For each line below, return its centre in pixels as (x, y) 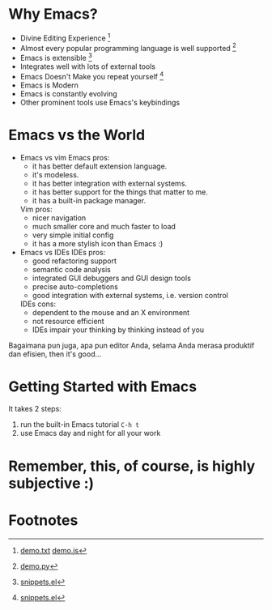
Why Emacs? (53, 14)
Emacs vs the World (77, 135)
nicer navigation (59, 218)
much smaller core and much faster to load (104, 226)
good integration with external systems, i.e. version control (130, 295)
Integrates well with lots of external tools (88, 66)
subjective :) (51, 483)
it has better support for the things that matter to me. (120, 192)
